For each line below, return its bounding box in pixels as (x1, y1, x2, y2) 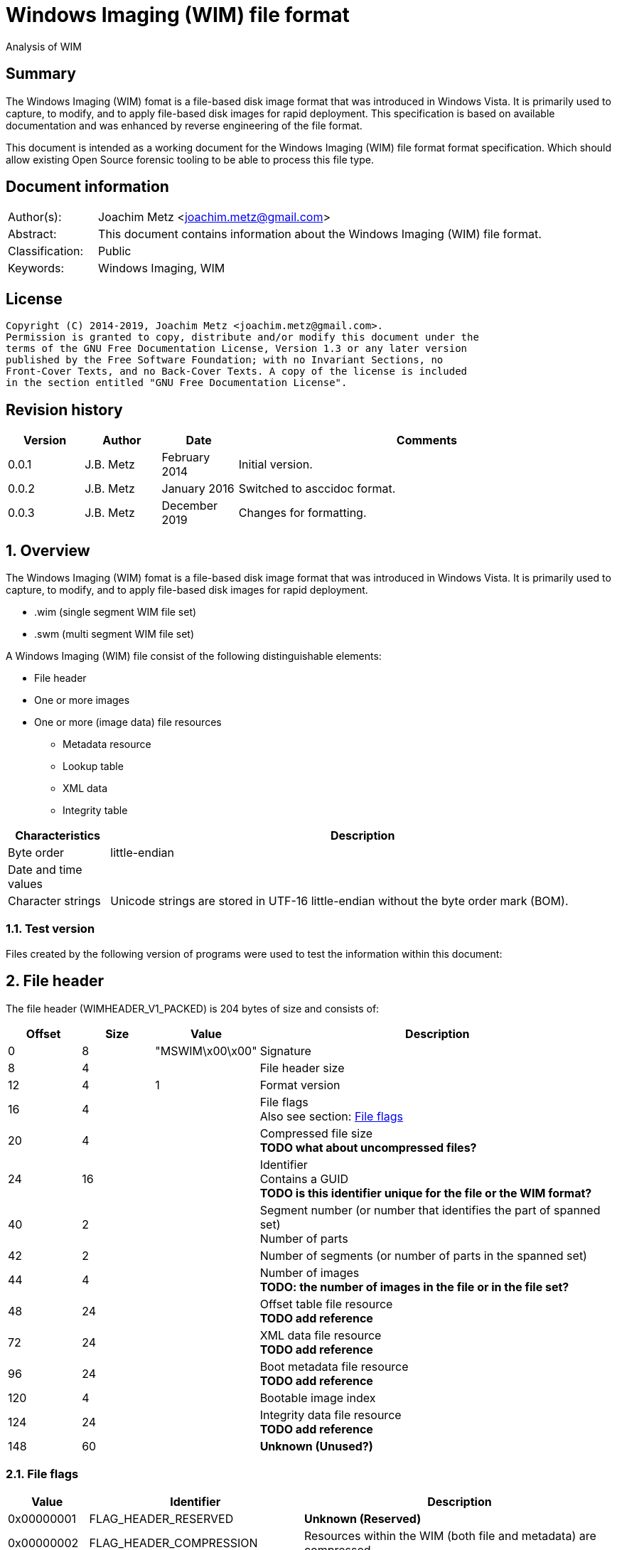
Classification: (8, 244, 84, 259)
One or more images (34, 693, 130, 706)
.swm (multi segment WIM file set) (34, 627, 195, 640)
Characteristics (15, 828, 101, 843)
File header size (259, 1060, 345, 1075)
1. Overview (6, 541, 90, 560)
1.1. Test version (6, 921, 95, 936)
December (161, 498, 218, 513)
